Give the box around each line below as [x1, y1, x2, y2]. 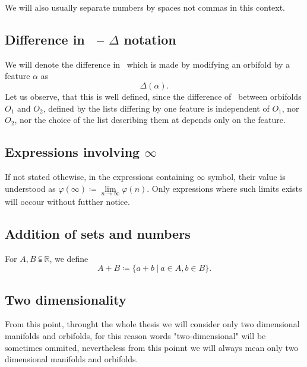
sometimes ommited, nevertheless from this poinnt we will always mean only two [5, 341, 299, 353]
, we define [49, 252, 88, 264]
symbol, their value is [207, 170, 286, 182]
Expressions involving [5, 143, 140, 161]
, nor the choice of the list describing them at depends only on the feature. [14, 113, 286, 126]
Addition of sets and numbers [5, 224, 191, 242]
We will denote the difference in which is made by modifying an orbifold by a [5, 58, 290, 70]
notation [124, 30, 176, 48]
